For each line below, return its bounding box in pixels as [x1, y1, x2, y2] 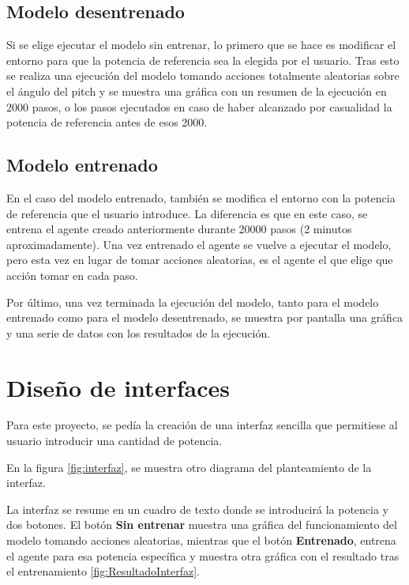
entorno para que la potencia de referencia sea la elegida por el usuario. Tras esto [6, 51, 400, 68]
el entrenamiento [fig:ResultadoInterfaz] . [6, 563, 200, 579]
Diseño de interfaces [6, 371, 230, 403]
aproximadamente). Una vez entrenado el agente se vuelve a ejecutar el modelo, [6, 236, 392, 252]
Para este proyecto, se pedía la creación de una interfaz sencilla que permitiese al [6, 417, 398, 433]
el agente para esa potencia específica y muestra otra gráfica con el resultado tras [6, 547, 400, 564]
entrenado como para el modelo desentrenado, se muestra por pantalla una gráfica [6, 309, 403, 326]
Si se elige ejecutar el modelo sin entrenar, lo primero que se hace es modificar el [6, 36, 396, 53]
